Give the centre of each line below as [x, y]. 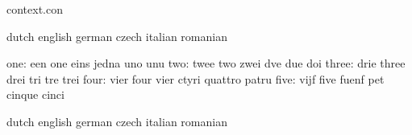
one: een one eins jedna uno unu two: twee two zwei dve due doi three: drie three [206, 63]
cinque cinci [35, 94]
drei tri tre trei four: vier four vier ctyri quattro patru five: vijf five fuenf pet [196, 78]
